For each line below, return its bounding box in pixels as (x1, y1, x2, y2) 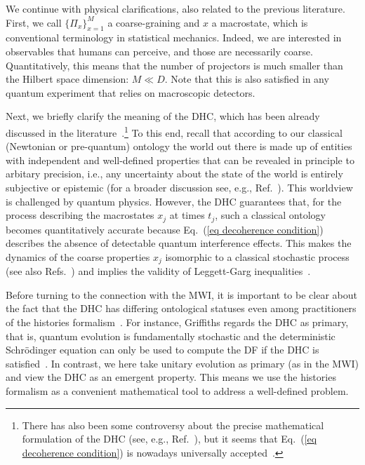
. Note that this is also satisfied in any (164, 72, 329, 86)
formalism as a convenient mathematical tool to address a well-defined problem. (6, 384, 349, 398)
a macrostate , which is (211, 15, 308, 29)
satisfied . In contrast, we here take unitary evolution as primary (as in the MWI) (6, 356, 359, 370)
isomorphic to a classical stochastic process (165, 249, 350, 264)
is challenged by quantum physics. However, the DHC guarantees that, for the (6, 194, 342, 208)
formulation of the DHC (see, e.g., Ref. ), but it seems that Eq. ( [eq (22, 431, 317, 446)
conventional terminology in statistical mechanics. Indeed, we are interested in (6, 30, 342, 45)
